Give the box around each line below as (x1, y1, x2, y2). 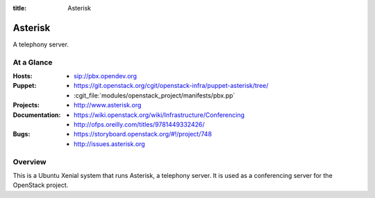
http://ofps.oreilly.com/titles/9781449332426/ (74, 120, 205, 128)
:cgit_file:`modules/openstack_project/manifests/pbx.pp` (74, 91, 235, 100)
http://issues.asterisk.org (74, 139, 145, 148)
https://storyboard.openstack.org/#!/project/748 (74, 130, 212, 138)
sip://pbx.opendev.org (74, 72, 137, 80)
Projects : (12, 101, 40, 109)
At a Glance (12, 57, 53, 67)
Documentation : (12, 111, 61, 119)
